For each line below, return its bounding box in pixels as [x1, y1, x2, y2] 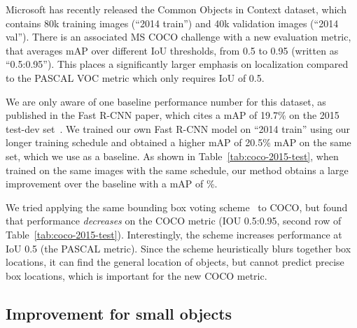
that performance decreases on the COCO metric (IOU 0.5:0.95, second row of [6, 213, 342, 228]
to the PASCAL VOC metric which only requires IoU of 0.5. [6, 70, 265, 85]
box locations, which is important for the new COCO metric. [6, 268, 267, 283]
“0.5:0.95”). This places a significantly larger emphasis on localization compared [6, 57, 349, 71]
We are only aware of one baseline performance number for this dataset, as [6, 94, 326, 108]
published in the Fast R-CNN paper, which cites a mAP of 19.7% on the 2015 [6, 108, 339, 122]
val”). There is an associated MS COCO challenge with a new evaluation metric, [6, 29, 351, 44]
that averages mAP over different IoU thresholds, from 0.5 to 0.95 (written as [6, 43, 339, 57]
